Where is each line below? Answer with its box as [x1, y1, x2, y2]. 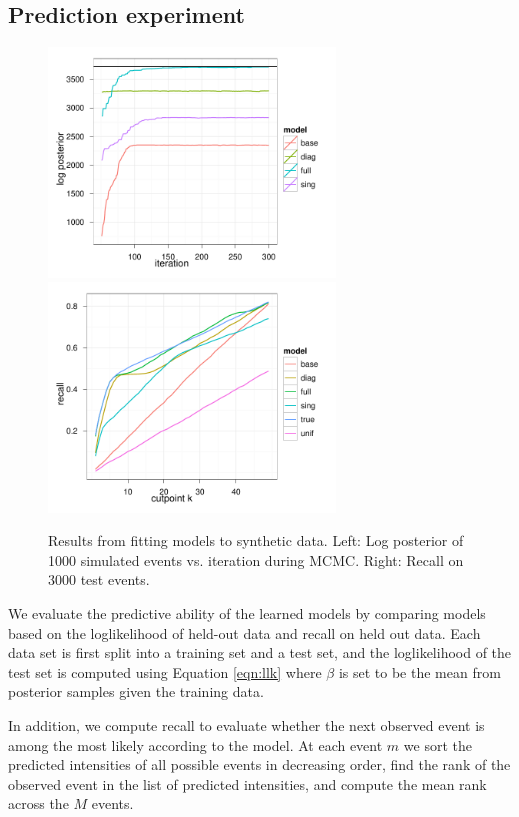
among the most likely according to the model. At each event [8, 734, 383, 755]
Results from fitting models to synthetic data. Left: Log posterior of [48, 530, 464, 551]
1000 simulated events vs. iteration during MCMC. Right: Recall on [48, 549, 464, 570]
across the [8, 793, 69, 814]
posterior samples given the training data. [8, 681, 264, 702]
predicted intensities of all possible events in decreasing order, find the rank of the [8, 754, 511, 775]
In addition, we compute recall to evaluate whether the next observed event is [8, 714, 485, 735]
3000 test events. [48, 569, 150, 590]
